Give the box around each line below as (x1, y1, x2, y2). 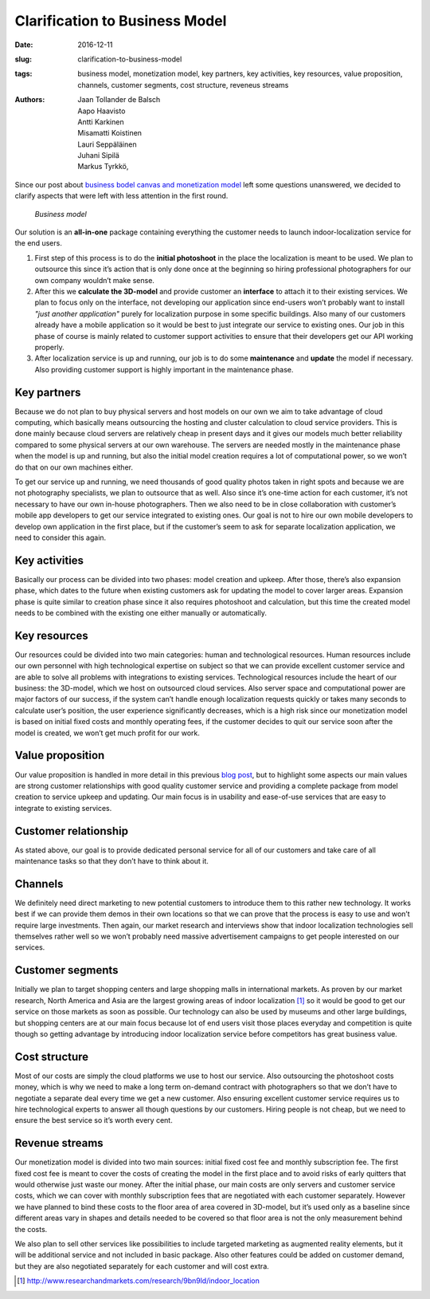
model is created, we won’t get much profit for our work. (14, 728, 201, 738)
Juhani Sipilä (77, 151, 119, 160)
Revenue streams (14, 1136, 104, 1150)
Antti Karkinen (77, 116, 124, 127)
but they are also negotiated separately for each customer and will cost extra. (14, 1261, 270, 1271)
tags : (14, 69, 33, 79)
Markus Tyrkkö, (77, 162, 129, 171)
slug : (14, 54, 32, 64)
